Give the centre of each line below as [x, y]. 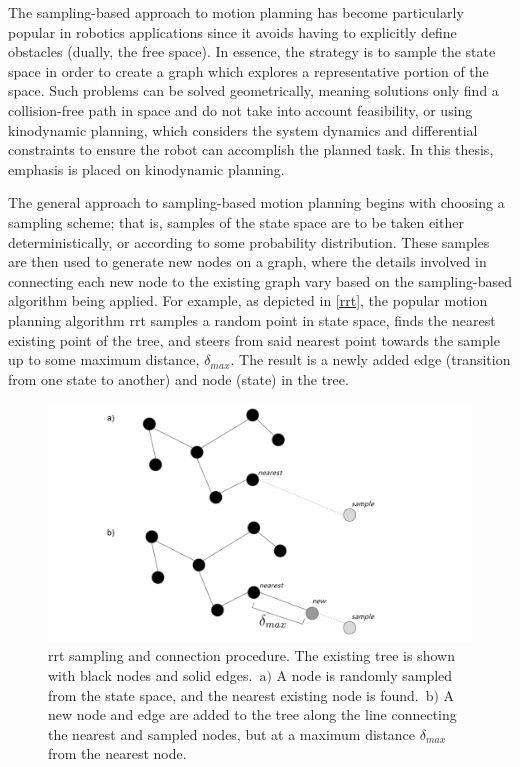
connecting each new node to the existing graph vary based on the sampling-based [260, 280]
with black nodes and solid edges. [150, 674]
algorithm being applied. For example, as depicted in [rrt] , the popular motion [248, 300]
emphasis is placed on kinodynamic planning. [146, 168]
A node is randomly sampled [364, 674]
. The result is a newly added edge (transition [370, 359]
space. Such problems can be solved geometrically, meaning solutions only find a [253, 90]
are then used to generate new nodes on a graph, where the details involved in [247, 261]
